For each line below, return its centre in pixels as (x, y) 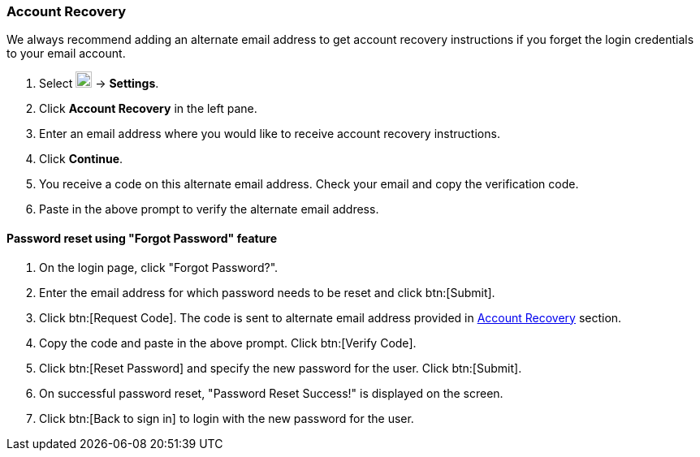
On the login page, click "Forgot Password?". (159, 267)
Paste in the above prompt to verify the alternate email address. (209, 209)
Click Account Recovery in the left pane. (148, 109)
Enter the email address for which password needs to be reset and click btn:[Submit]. (267, 292)
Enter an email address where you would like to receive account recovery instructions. (270, 134)
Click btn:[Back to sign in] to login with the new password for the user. (227, 418)
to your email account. (66, 54)
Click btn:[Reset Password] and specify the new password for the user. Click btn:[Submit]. (281, 368)
